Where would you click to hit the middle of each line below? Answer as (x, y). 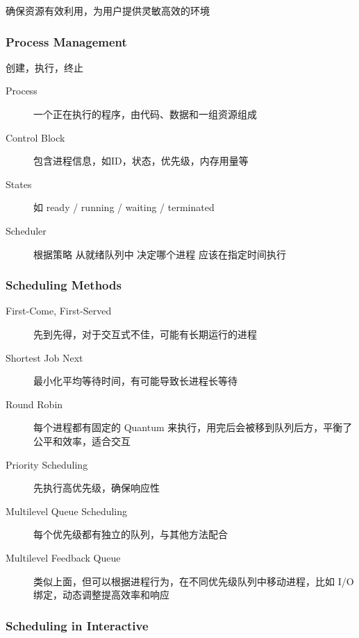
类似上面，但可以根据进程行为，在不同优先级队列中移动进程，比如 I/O (194, 581)
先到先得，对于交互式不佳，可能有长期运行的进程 (145, 334)
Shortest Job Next (44, 357)
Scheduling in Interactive (77, 625)
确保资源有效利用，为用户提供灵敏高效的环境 (108, 10)
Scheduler (26, 230)
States (19, 184)
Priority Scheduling (47, 464)
